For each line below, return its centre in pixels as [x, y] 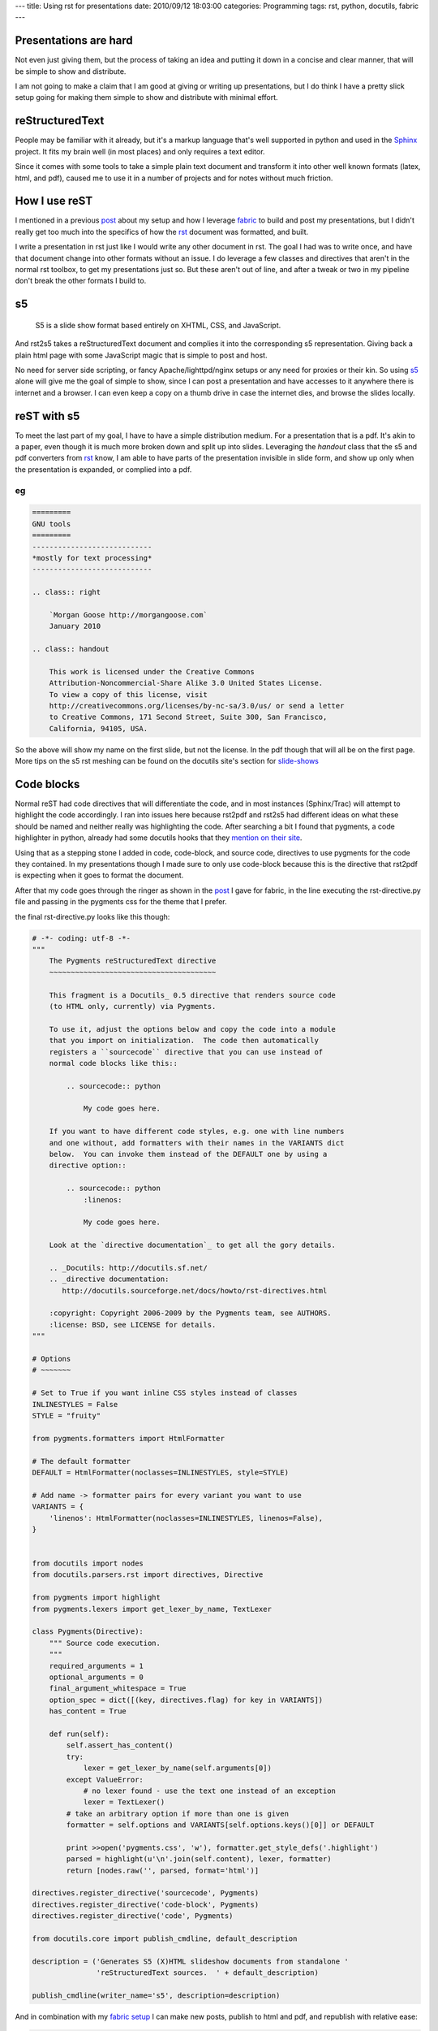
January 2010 [75, 626]
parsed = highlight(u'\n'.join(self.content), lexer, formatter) [199, 1859]
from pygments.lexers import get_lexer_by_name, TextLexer [152, 1609]
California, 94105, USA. [99, 728]
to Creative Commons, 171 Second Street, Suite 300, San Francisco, [188, 717]
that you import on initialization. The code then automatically [184, 1041]
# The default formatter [82, 1461]
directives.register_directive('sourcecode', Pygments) [146, 1893]
